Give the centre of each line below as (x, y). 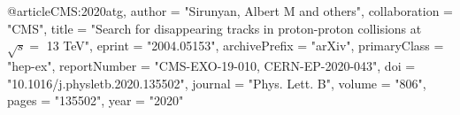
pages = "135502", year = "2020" (96, 100)
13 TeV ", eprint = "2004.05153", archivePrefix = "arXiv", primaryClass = (245, 46)
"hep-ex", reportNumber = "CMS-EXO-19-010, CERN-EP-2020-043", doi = (211, 65)
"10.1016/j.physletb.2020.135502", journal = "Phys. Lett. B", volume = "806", (217, 83)
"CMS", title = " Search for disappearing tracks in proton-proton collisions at (215, 28)
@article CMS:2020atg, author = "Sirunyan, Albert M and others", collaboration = (230, 11)
